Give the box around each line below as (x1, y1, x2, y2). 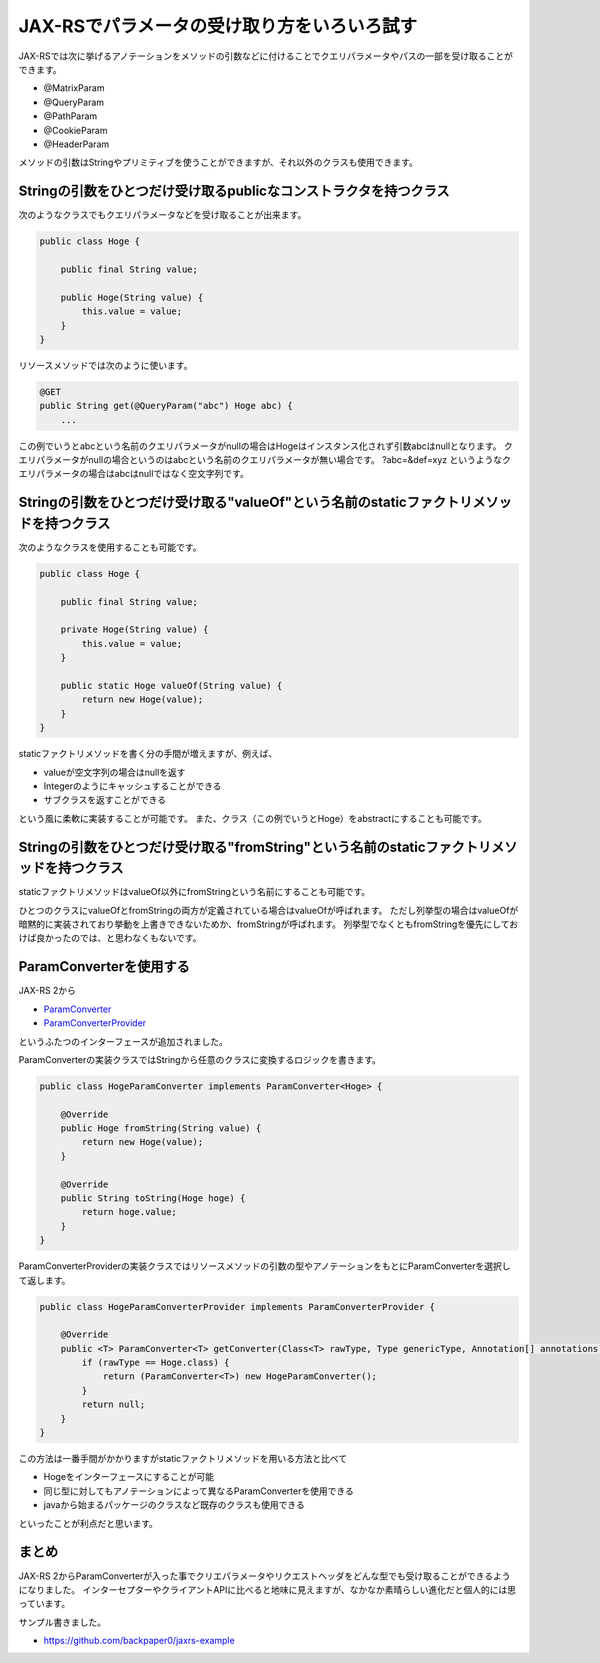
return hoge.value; (81, 1206, 177, 1218)
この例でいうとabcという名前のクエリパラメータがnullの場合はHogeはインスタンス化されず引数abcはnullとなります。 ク (18, 440, 514, 452)
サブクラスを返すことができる (43, 794, 167, 806)
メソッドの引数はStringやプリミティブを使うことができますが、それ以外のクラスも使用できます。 (18, 156, 419, 169)
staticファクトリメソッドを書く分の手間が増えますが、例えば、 (18, 748, 278, 760)
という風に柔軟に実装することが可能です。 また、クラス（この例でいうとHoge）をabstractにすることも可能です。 (18, 812, 487, 824)
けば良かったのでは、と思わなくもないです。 (18, 932, 202, 944)
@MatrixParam (43, 82, 105, 94)
